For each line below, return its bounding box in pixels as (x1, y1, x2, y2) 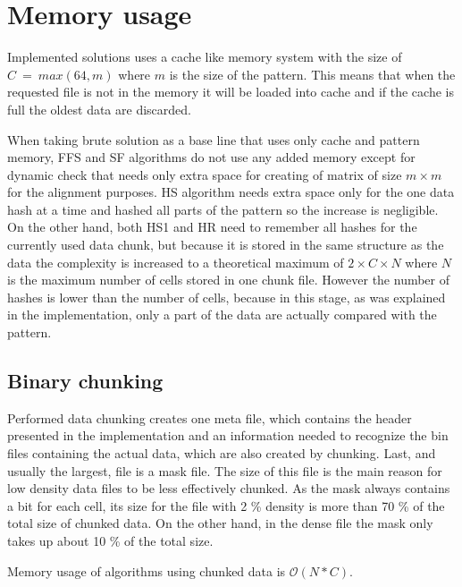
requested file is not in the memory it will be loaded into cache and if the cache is (7, 82, 454, 101)
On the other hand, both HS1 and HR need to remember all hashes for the (7, 217, 417, 236)
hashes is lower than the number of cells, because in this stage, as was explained (7, 287, 446, 306)
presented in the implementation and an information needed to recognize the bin (7, 426, 449, 445)
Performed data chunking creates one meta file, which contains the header (7, 408, 412, 427)
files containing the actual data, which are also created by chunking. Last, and (7, 444, 436, 463)
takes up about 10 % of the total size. (7, 531, 214, 549)
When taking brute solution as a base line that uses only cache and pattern (7, 130, 420, 149)
